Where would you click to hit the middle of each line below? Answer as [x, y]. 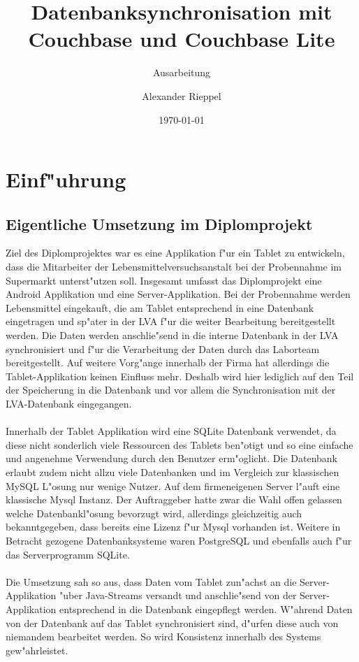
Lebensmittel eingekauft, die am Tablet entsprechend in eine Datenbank [160, 307]
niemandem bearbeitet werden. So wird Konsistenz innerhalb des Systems [163, 636]
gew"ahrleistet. [37, 650]
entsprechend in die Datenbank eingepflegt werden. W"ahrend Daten [206, 609]
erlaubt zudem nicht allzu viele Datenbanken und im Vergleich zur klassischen [173, 472]
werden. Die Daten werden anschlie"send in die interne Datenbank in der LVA [172, 335]
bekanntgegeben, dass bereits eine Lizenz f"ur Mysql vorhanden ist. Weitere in [173, 527]
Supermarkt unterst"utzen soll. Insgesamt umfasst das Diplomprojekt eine [164, 280]
